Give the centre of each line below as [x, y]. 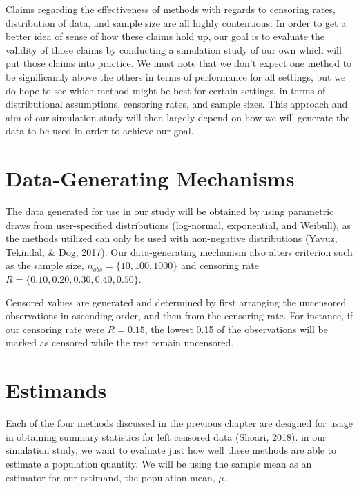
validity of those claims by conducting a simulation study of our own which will [174, 49]
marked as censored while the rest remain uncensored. [120, 342]
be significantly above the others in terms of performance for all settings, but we [176, 76]
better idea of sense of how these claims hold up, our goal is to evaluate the [165, 36]
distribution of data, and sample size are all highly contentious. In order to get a [176, 22]
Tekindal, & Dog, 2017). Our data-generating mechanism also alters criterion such [179, 251]
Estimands [56, 390]
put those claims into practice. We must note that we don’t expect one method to [179, 63]
